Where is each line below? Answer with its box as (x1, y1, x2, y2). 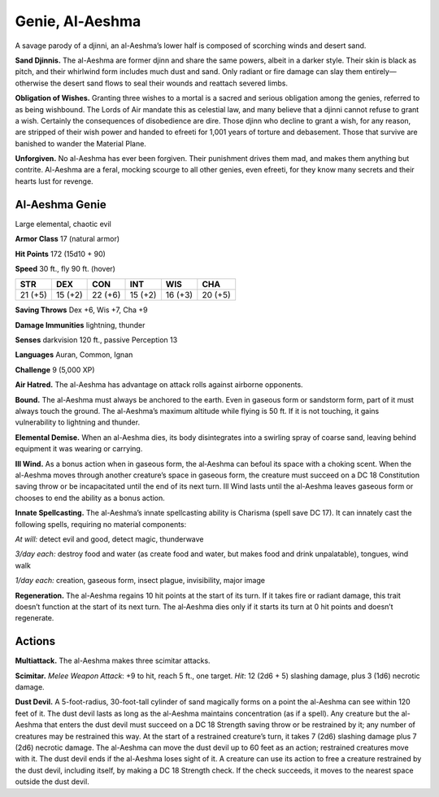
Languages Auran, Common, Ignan (15, 350, 133, 359)
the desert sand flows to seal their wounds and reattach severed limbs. (50, 78, 289, 88)
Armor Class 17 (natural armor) (15, 234, 120, 244)
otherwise (15, 78, 49, 88)
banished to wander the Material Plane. (15, 138, 146, 148)
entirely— (364, 67, 398, 76)
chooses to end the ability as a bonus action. (15, 493, 166, 503)
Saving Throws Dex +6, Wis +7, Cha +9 (15, 305, 148, 315)
